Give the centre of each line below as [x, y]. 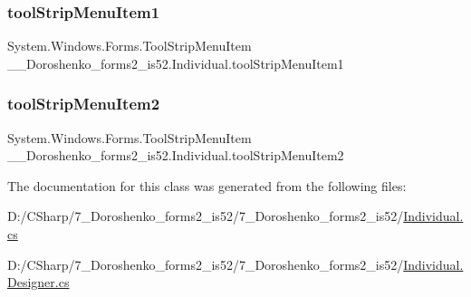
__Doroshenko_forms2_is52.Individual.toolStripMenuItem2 [176, 155]
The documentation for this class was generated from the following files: [207, 185]
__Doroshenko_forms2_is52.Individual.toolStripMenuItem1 [176, 63]
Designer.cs [38, 282]
